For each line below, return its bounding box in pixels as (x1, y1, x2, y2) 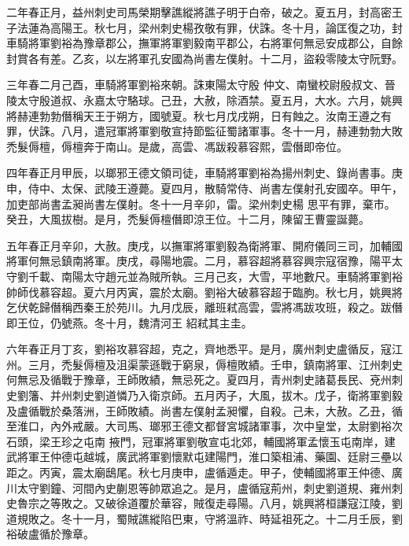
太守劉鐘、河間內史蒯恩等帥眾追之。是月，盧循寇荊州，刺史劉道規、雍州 (17, 479, 392, 496)
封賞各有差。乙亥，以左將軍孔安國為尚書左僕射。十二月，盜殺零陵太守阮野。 (6, 50, 403, 66)
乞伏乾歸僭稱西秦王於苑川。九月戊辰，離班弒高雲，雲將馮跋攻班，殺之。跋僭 (6, 299, 403, 315)
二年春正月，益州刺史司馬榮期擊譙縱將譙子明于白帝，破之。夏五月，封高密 (6, 4, 392, 20)
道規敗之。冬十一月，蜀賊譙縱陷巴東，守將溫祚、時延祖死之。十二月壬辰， (6, 510, 392, 526)
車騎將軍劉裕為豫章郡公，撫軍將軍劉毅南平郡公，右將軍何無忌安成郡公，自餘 (6, 35, 403, 51)
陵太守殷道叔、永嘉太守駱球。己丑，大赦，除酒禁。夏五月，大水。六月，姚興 (6, 91, 403, 108)
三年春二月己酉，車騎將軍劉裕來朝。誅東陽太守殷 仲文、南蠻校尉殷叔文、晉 (6, 76, 396, 93)
